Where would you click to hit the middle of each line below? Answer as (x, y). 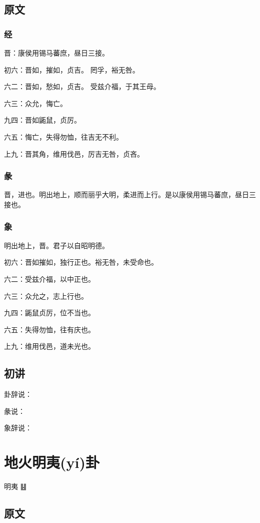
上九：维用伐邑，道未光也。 (49, 346)
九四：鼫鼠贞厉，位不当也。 (49, 313)
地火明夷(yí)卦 (52, 462)
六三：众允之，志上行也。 (46, 296)
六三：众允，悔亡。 (35, 103)
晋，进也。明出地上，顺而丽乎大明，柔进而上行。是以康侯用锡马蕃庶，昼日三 (130, 194)
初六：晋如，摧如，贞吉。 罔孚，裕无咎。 (72, 69)
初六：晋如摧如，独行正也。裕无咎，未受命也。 (81, 262)
